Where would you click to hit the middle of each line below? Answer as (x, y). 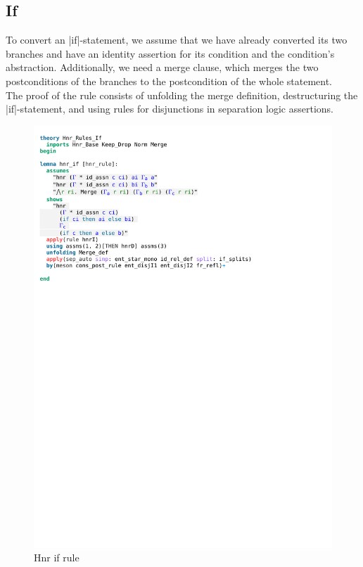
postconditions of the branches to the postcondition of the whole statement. (169, 81)
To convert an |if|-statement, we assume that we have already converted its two (177, 40)
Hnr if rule (57, 558)
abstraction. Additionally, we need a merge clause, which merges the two (162, 67)
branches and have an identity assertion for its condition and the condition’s (170, 53)
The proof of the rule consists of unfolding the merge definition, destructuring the (182, 95)
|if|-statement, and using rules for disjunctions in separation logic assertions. (170, 109)
